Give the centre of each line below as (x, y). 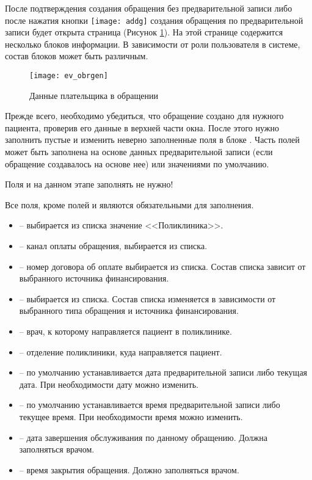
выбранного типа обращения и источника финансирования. (129, 311)
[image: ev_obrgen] (69, 76)
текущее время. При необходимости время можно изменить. (131, 416)
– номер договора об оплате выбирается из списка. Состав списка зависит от (162, 266)
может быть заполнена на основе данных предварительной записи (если (139, 152)
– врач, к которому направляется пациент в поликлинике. (125, 331)
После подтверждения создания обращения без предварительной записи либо (149, 8)
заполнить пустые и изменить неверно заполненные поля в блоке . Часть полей (152, 140)
